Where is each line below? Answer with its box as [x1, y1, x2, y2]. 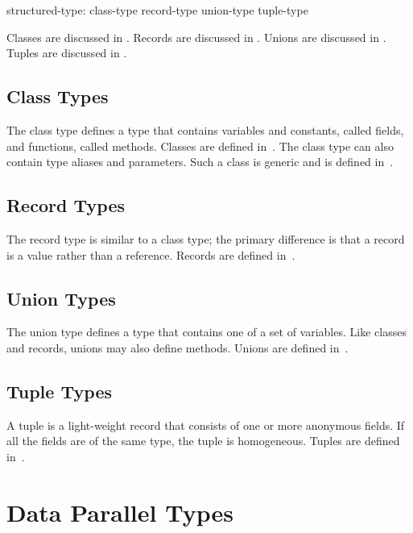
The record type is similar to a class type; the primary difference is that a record [6, 230, 405, 247]
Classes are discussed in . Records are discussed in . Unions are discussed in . [6, 28, 386, 45]
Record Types [6, 193, 125, 218]
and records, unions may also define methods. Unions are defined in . [6, 339, 349, 356]
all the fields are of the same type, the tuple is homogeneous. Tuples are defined [6, 432, 400, 449]
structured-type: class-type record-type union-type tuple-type [6, 2, 308, 18]
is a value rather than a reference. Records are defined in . [6, 246, 295, 263]
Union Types [6, 285, 116, 310]
